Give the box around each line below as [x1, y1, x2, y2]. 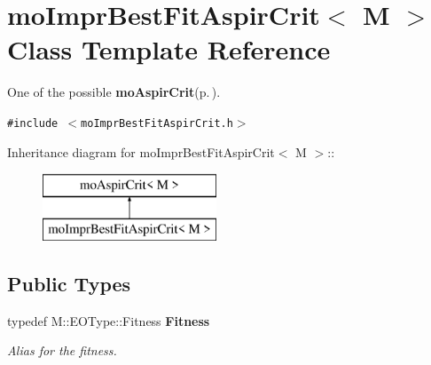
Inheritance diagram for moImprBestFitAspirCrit [7, 142, 275, 161]
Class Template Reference [7, 31, 331, 67]
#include [7, 116, 59, 130]
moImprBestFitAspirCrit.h [81, 116, 233, 130]
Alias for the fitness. [7, 341, 117, 360]
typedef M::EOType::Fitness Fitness [7, 311, 210, 329]
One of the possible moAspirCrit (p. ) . [7, 83, 221, 101]
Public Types [7, 269, 131, 297]
